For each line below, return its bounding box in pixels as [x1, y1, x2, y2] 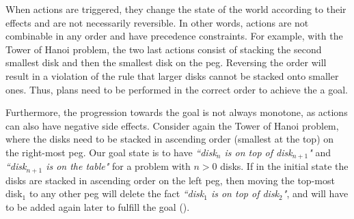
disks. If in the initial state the [220, 159, 349, 173]
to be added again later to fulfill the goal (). [5, 200, 190, 214]
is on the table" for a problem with [46, 159, 191, 173]
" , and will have [282, 186, 349, 201]
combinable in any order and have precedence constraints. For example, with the [5, 29, 343, 43]
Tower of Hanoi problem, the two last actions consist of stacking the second [5, 42, 322, 56]
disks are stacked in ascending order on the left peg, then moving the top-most [5, 173, 335, 187]
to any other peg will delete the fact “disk [29, 186, 204, 201]
